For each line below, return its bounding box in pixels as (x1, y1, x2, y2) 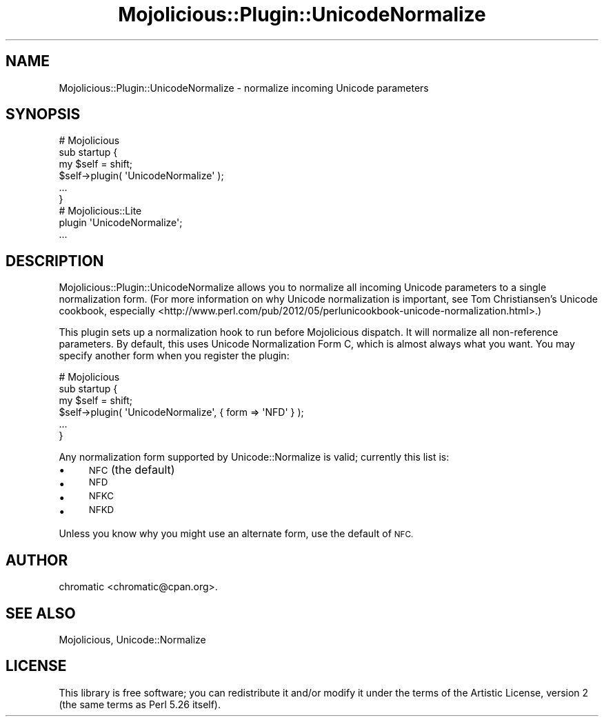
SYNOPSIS (6, 106, 81, 123)
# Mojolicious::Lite (59, 205, 142, 217)
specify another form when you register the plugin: (59, 350, 290, 362)
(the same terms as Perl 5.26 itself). (59, 698, 221, 710)
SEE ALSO (6, 604, 76, 622)
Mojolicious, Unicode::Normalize (59, 633, 206, 645)
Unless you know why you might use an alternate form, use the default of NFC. (59, 528, 414, 540)
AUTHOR (6, 551, 68, 569)
